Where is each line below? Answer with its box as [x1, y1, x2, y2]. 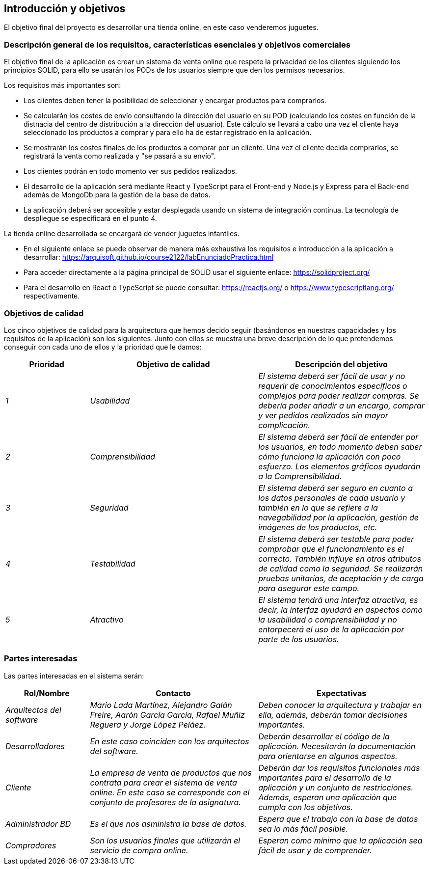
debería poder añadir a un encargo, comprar [258, 400, 425, 410]
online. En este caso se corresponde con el [90, 787, 250, 797]
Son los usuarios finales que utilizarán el [90, 835, 241, 845]
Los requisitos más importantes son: [4, 81, 121, 90]
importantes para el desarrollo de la [258, 772, 391, 783]
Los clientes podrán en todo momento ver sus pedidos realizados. [24, 167, 237, 176]
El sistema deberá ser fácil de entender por [258, 432, 419, 442]
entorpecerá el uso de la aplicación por [258, 624, 404, 634]
